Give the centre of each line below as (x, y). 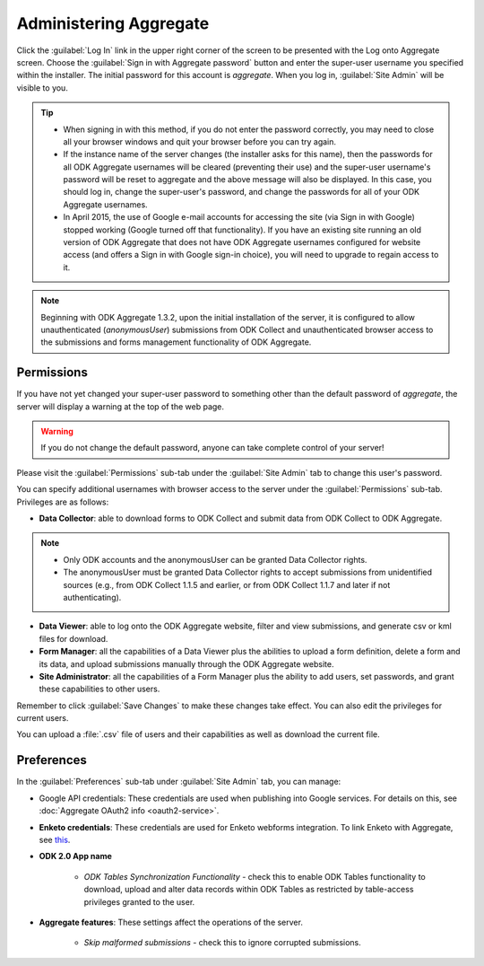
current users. (43, 718)
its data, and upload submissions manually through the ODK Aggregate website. (186, 663)
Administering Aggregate (113, 23)
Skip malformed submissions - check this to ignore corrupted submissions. (223, 943)
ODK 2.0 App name (75, 856)
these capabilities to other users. (99, 689)
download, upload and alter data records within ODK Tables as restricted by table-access (249, 890)
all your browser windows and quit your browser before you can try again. (199, 141)
